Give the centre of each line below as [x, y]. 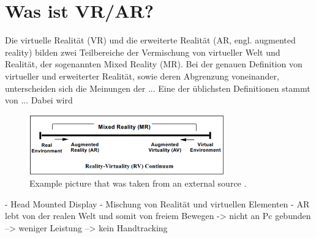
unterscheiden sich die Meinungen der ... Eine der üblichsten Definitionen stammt [158, 88]
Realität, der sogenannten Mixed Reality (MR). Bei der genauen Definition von [154, 64]
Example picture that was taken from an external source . [138, 183]
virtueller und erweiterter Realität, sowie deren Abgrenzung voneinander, [142, 76]
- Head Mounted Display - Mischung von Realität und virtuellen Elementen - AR [157, 203]
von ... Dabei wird [39, 100]
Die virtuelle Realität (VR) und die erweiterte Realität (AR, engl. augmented [150, 40]
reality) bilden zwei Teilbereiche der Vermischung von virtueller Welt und [143, 52]
